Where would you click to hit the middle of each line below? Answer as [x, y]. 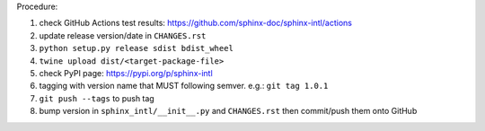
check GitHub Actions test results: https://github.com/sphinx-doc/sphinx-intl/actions [195, 23]
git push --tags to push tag [97, 98]
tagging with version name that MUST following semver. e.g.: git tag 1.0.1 [184, 86]
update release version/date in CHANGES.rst [123, 35]
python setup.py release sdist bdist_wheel [136, 48]
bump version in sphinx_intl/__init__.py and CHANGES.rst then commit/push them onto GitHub [228, 111]
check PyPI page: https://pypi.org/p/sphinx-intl [126, 73]
